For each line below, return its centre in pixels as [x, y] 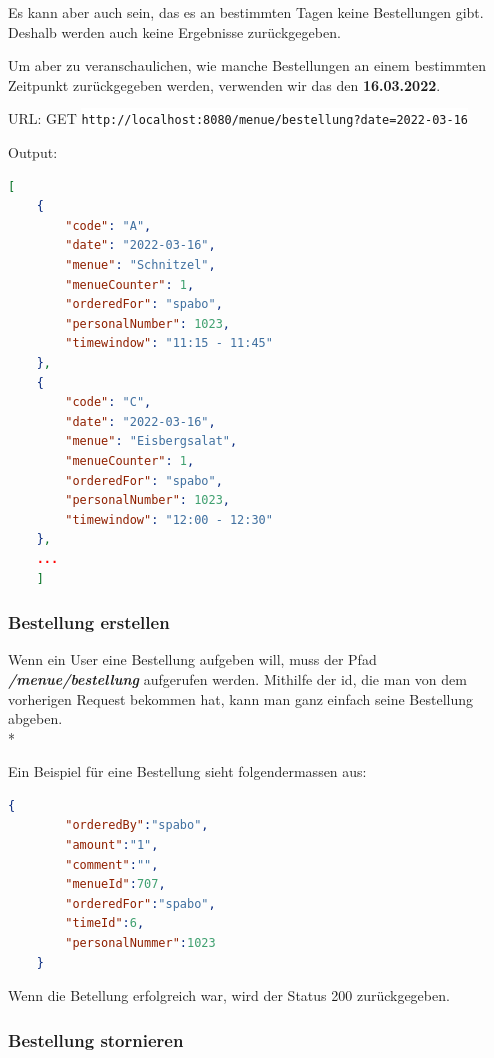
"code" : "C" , [108, 402]
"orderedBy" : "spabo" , [137, 825]
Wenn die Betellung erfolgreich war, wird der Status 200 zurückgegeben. [229, 995]
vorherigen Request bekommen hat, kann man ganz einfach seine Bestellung [241, 698]
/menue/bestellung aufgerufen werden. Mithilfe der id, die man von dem [237, 678]
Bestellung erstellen [89, 622]
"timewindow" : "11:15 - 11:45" [169, 343]
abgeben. [35, 718]
